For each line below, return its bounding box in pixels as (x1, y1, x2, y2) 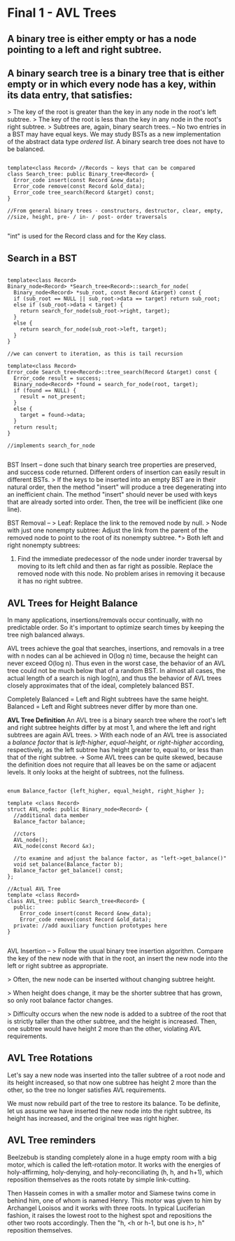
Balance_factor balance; (13, 818, 86, 825)
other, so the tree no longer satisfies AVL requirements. (7, 1086, 166, 1094)
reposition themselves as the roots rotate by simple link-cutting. (7, 1175, 191, 1184)
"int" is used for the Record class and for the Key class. (7, 232, 166, 241)
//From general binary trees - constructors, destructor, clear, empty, (7, 208, 224, 215)
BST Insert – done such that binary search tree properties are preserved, (7, 460, 217, 469)
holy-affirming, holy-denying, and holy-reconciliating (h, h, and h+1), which (7, 1168, 223, 1176)
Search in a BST (7, 252, 78, 264)
